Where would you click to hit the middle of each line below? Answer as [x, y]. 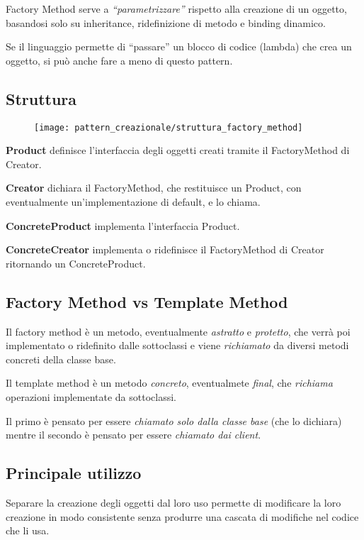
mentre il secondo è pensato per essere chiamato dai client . [133, 435]
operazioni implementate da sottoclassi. [91, 396]
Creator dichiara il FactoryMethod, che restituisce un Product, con [154, 188]
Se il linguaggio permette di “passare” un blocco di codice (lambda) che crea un [179, 46]
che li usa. [28, 530]
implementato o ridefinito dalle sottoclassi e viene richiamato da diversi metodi [177, 345]
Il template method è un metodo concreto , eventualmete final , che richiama [169, 383]
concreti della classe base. [61, 359]
